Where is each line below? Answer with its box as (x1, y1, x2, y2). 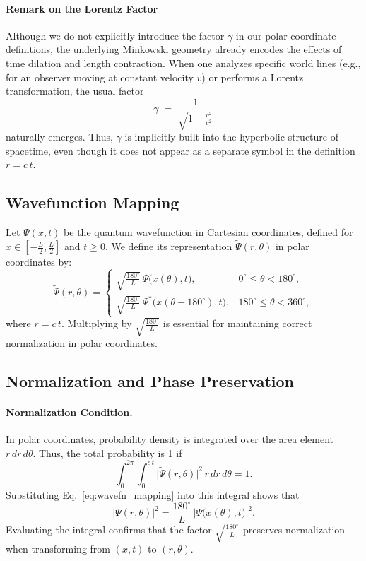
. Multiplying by (61, 316, 132, 331)
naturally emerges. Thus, (6, 129, 113, 144)
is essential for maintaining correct (163, 316, 312, 331)
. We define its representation (105, 239, 232, 254)
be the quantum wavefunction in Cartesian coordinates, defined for (64, 225, 353, 240)
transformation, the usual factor (6, 83, 144, 98)
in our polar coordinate (235, 28, 336, 42)
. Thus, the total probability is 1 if (33, 445, 182, 460)
